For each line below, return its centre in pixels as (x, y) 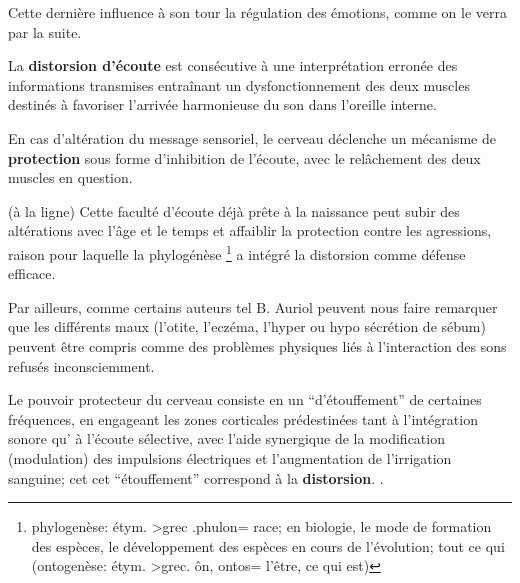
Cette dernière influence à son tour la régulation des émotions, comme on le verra (257, 12)
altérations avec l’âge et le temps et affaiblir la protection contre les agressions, (250, 230)
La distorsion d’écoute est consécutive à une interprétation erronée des (233, 65)
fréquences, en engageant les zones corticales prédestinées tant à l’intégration (243, 418)
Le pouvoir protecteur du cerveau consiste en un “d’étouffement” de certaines (245, 399)
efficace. (32, 273)
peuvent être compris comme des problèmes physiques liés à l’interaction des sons (257, 345)
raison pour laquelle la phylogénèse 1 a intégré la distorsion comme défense (237, 252)
